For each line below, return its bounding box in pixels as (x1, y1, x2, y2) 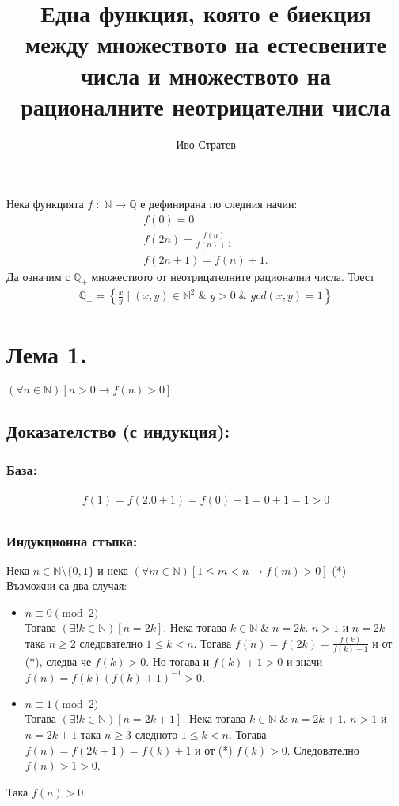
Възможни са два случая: (6, 577, 127, 594)
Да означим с (6, 268, 70, 284)
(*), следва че (25, 653, 92, 670)
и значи (286, 653, 323, 670)
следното (135, 726, 178, 743)
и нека (97, 561, 128, 578)
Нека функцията (6, 196, 84, 212)
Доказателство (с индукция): (6, 418, 230, 443)
